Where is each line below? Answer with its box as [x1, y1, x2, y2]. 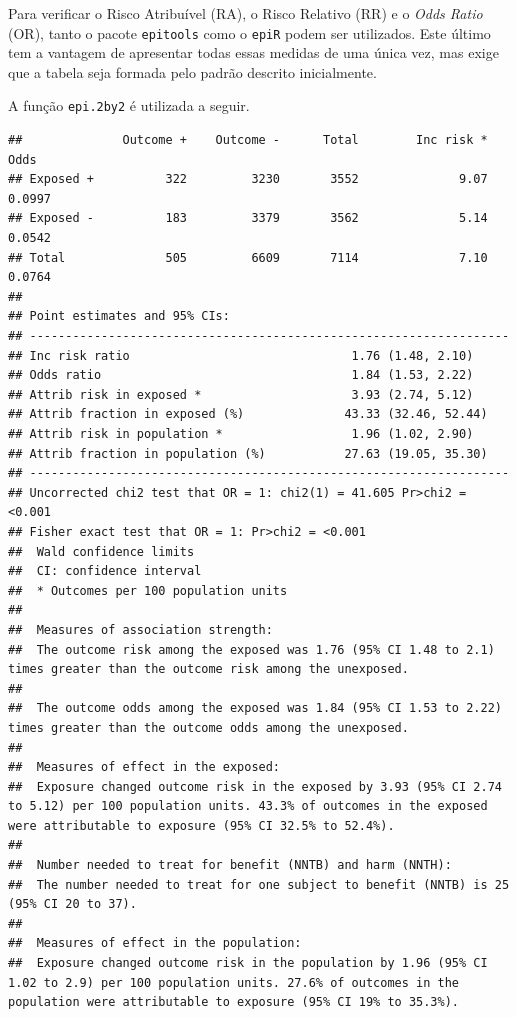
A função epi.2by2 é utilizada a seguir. [8, 95, 250, 116]
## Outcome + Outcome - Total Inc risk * [8, 133, 488, 148]
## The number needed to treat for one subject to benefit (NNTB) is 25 [8, 877, 510, 892]
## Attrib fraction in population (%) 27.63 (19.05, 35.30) [8, 446, 488, 461]
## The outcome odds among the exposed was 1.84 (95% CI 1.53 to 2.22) [8, 701, 502, 716]
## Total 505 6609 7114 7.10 [8, 250, 488, 265]
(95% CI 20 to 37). [8, 897, 137, 912]
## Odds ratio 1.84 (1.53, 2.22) [8, 368, 474, 383]
